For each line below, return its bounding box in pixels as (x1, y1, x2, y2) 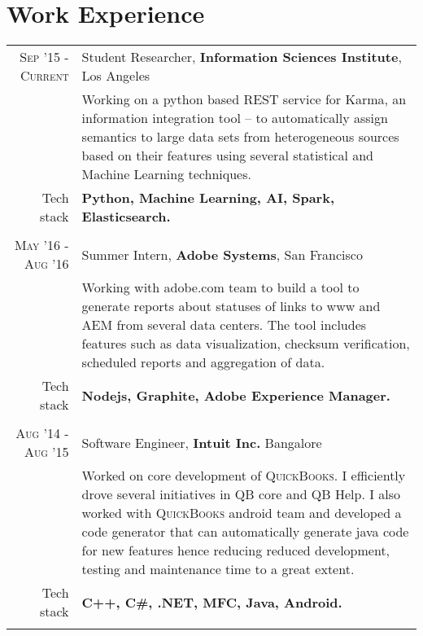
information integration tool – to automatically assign (81, 108, 388, 128)
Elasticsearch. (81, 207, 171, 226)
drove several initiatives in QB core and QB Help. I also (81, 485, 401, 504)
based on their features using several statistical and (81, 146, 374, 165)
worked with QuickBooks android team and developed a (81, 503, 402, 523)
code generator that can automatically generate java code (81, 522, 409, 542)
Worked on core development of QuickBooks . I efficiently (81, 466, 406, 485)
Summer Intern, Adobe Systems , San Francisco (81, 244, 363, 264)
